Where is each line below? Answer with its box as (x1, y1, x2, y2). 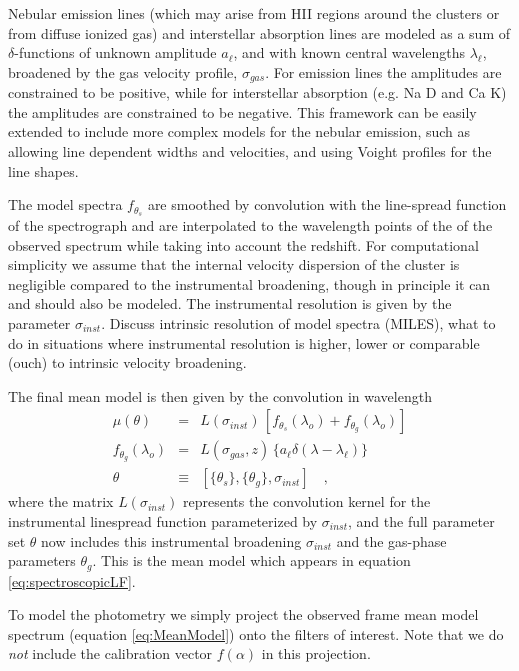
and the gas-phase (336, 530, 447, 551)
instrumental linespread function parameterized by (8, 510, 318, 531)
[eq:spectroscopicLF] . (8, 570, 136, 591)
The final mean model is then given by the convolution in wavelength (8, 385, 432, 406)
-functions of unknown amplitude (14, 42, 217, 63)
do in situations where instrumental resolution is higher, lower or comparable (8, 332, 480, 353)
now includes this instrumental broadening (41, 530, 302, 551)
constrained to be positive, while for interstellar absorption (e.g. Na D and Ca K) (8, 82, 507, 103)
